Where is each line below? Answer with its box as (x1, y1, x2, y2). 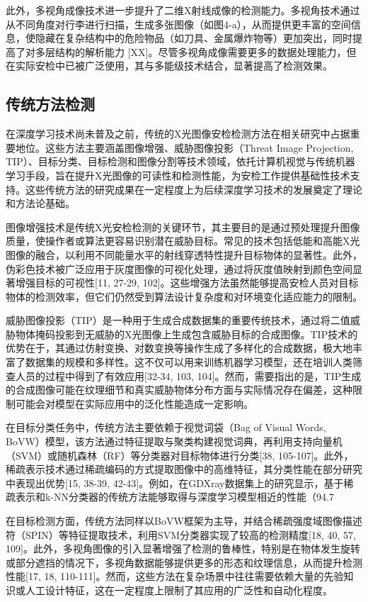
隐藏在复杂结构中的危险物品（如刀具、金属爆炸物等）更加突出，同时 (35, 30, 352, 45)
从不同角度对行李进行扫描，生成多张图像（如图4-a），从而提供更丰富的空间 (6, 16, 351, 31)
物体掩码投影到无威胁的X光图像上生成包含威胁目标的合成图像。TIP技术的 (15, 326, 358, 341)
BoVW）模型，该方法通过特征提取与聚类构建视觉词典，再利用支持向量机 (6, 434, 343, 449)
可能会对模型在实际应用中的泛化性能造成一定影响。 (15, 396, 253, 411)
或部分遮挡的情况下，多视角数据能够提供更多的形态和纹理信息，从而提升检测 (6, 554, 362, 569)
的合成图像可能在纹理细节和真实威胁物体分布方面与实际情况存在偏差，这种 (6, 382, 352, 397)
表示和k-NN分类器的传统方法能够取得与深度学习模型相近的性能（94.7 (15, 489, 334, 504)
